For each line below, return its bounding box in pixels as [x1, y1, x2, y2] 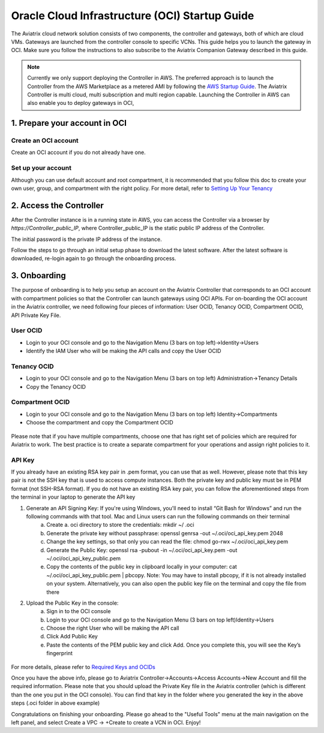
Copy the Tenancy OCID [26, 383, 86, 390]
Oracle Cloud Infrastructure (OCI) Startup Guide [11, 9, 254, 22]
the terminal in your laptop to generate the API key [11, 493, 136, 500]
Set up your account [11, 164, 72, 172]
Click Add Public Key [46, 633, 98, 640]
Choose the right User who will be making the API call [46, 625, 179, 632]
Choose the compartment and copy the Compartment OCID [26, 419, 173, 426]
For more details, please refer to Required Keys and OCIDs [11, 663, 155, 671]
